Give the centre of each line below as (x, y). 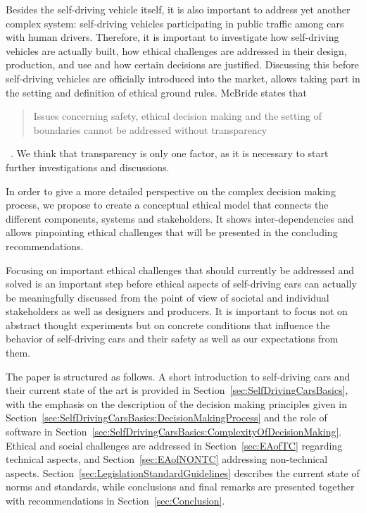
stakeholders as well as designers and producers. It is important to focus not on (177, 311)
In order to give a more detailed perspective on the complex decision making (171, 191)
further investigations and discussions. (88, 167)
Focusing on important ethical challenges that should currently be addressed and (180, 270)
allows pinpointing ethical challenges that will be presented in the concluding (172, 232)
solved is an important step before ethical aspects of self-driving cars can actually (181, 284)
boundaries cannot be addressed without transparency (150, 129)
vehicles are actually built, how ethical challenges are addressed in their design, (176, 50)
